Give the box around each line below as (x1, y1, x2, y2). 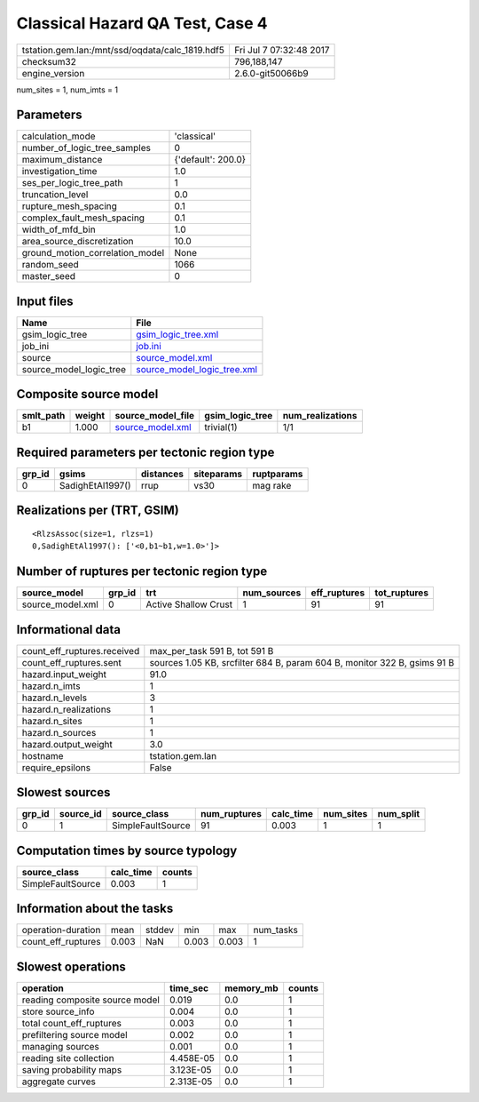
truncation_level (21, 188, 89, 201)
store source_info (21, 1005, 95, 1018)
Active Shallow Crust (145, 598, 233, 611)
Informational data (16, 622, 122, 637)
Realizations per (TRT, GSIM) (16, 503, 179, 518)
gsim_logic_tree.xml (136, 328, 219, 340)
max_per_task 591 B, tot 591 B (149, 644, 274, 657)
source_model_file (114, 410, 195, 422)
